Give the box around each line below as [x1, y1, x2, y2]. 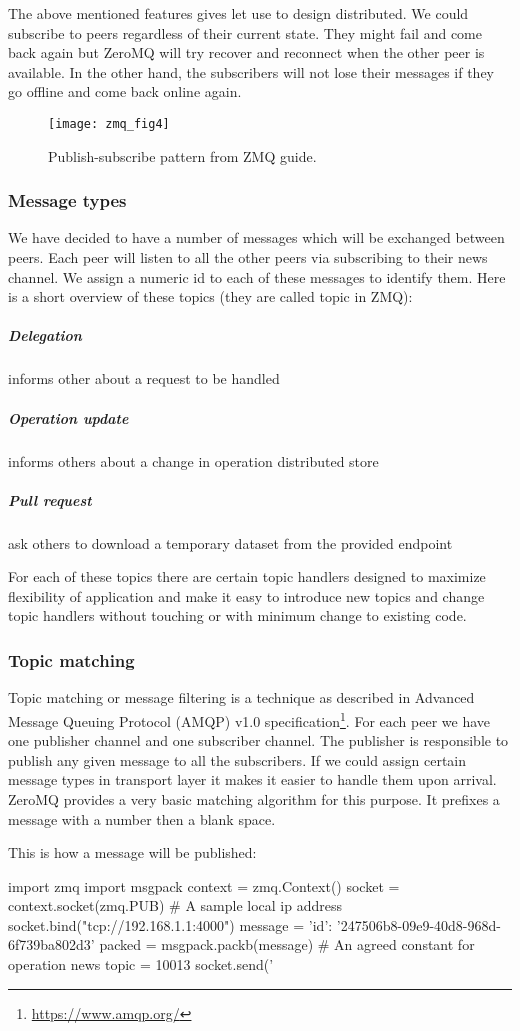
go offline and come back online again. [8, 81, 242, 102]
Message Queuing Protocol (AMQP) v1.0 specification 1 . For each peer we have [8, 707, 490, 731]
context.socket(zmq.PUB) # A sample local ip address [8, 895, 342, 916]
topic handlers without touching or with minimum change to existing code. [8, 605, 467, 626]
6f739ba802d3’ [8, 934, 95, 955]
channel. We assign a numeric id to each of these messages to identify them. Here [8, 266, 506, 287]
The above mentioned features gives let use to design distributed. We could [8, 3, 469, 23]
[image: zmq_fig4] [48, 116, 170, 131]
